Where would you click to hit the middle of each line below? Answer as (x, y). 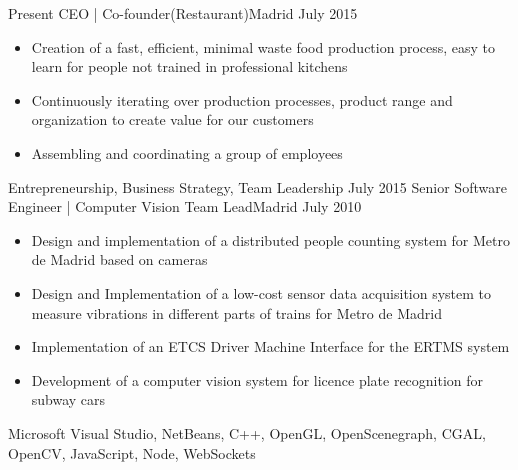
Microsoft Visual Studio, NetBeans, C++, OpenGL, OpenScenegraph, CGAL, (247, 432)
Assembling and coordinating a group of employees (187, 152)
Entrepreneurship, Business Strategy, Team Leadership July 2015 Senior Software (257, 186)
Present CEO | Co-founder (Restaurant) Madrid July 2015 (183, 13)
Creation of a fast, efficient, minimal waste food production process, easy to (263, 46)
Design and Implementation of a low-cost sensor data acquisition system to (261, 292)
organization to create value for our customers (172, 119)
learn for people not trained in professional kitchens (189, 66)
